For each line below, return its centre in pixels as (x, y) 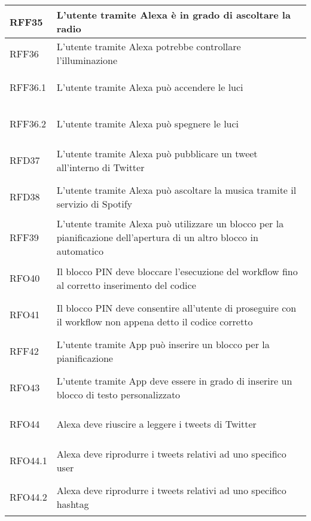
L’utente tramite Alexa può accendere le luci (150, 87)
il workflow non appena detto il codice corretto (155, 321)
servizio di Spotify (94, 203)
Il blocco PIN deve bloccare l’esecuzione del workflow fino (177, 271)
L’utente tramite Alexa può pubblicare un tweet (157, 153)
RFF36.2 (28, 124)
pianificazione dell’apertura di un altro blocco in (157, 237)
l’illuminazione (87, 60)
